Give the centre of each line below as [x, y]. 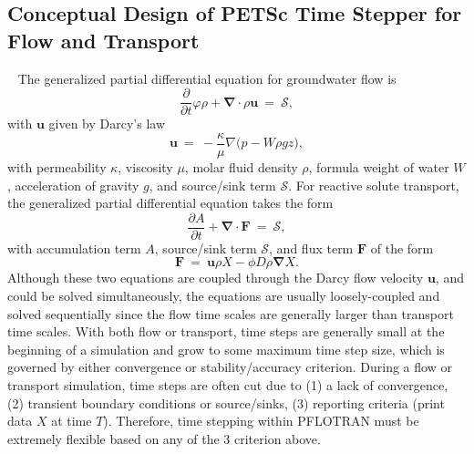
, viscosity [145, 166]
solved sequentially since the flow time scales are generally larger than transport [231, 313]
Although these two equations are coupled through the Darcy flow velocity [216, 278]
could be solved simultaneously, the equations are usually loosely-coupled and [224, 295]
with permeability [57, 166]
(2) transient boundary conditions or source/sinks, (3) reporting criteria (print [226, 402]
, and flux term [311, 248]
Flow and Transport [103, 40]
